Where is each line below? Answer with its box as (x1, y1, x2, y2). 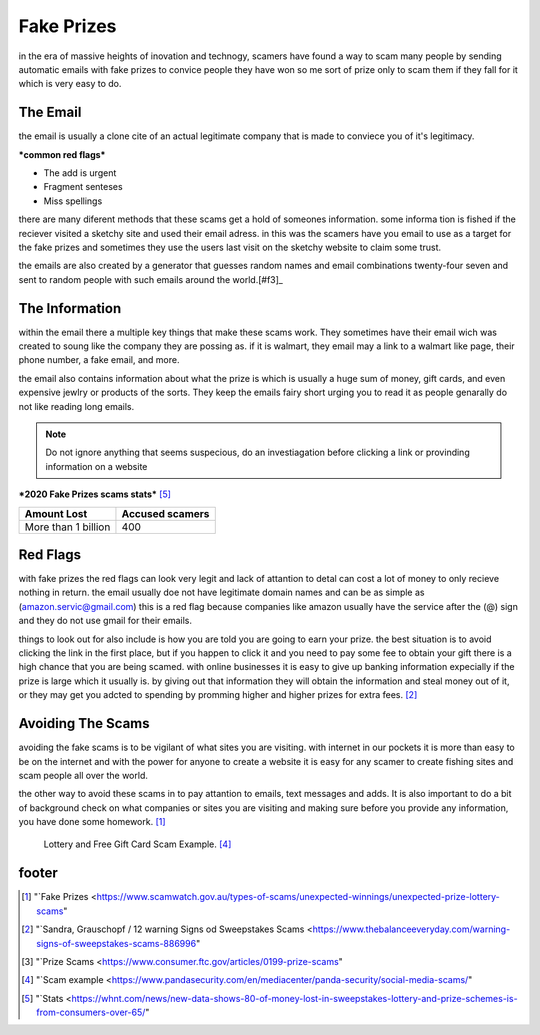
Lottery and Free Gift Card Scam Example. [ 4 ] (43, 838, 232, 850)
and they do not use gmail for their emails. (18, 615, 192, 627)
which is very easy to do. (18, 78, 122, 90)
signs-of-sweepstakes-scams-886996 (36, 937, 197, 949)
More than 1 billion (24, 520, 111, 534)
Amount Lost (24, 506, 88, 520)
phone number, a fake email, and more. (18, 354, 180, 366)
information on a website (45, 460, 148, 472)
